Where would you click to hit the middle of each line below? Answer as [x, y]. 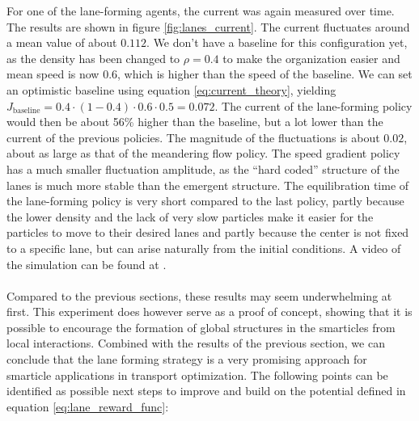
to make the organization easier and [311, 58]
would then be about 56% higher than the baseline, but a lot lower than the [195, 122]
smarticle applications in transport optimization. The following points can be [197, 375]
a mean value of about [62, 42]
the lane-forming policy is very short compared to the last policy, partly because [205, 201]
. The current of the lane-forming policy [313, 105]
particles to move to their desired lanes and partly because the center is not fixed [208, 232]
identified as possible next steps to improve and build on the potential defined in [206, 391]
